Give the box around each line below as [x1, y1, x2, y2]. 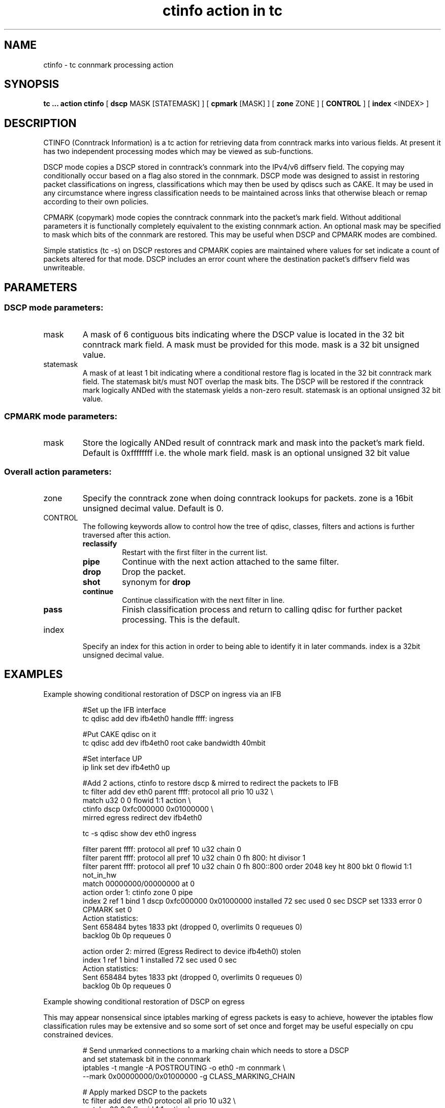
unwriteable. [43, 263, 85, 272]
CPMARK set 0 [82, 905, 132, 914]
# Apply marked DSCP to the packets [82, 1087, 207, 1096]
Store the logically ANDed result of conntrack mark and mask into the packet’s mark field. [82, 438, 425, 448]
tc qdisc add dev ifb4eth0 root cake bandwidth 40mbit [82, 738, 266, 747]
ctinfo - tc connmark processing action [43, 60, 174, 69]
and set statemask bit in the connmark [82, 1054, 211, 1063]
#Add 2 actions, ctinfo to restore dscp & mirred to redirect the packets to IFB [82, 778, 339, 787]
